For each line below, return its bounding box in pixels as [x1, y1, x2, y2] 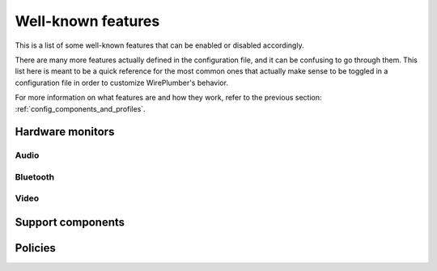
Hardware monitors [15, 125, 115, 139]
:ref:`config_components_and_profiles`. [15, 104, 146, 113]
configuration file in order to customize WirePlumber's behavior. [15, 78, 228, 87]
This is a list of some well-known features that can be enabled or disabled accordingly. [15, 40, 304, 50]
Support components [15, 215, 125, 230]
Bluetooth [15, 171, 55, 182]
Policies [15, 241, 57, 255]
